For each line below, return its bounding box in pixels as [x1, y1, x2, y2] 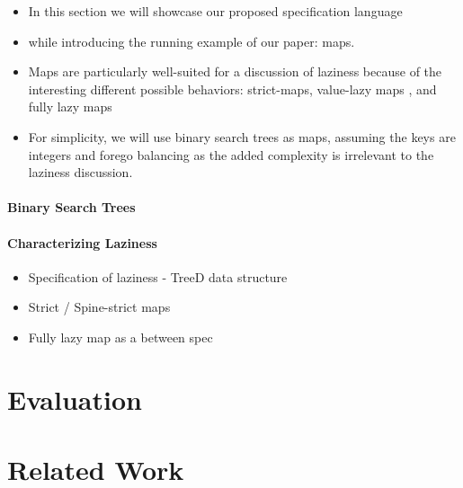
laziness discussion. [28, 163, 133, 182]
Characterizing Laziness [7, 233, 157, 252]
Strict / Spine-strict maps [28, 297, 171, 316]
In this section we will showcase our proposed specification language [28, 2, 403, 20]
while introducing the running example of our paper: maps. [28, 31, 355, 50]
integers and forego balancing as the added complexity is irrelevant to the [28, 145, 434, 164]
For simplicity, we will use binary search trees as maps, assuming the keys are [28, 127, 456, 146]
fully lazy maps [28, 97, 112, 116]
